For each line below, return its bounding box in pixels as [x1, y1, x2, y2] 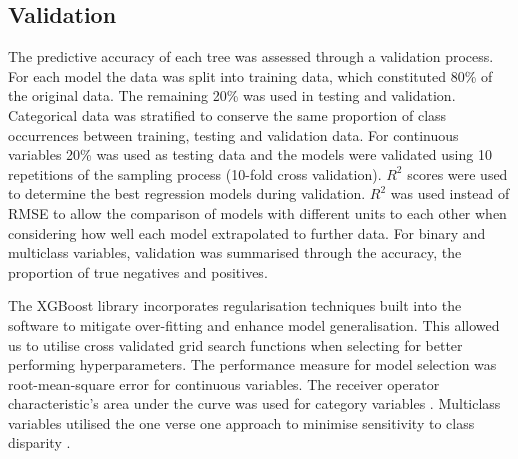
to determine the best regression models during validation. [8, 183, 366, 204]
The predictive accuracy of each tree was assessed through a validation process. [8, 46, 494, 67]
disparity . [8, 432, 71, 453]
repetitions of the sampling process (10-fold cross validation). [8, 163, 382, 184]
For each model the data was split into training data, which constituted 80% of [8, 65, 493, 86]
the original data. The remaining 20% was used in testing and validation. [8, 85, 456, 106]
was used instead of [390, 183, 510, 204]
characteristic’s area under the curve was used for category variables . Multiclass [8, 393, 501, 414]
